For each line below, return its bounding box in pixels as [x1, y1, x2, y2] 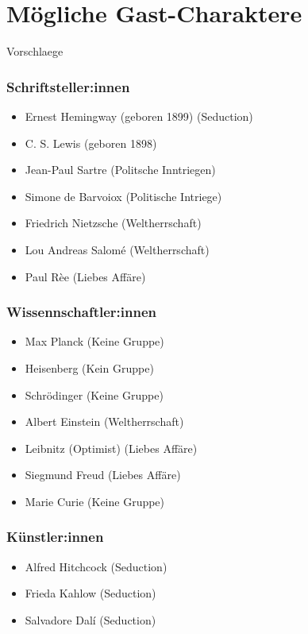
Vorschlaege [6, 43, 64, 60]
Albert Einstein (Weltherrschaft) [25, 413, 184, 430]
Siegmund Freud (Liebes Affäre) [25, 466, 181, 483]
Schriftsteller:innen [6, 76, 130, 96]
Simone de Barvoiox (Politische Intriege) [25, 187, 222, 204]
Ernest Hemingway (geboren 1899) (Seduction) [25, 107, 253, 124]
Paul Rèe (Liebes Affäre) [25, 268, 146, 284]
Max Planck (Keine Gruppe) [25, 333, 164, 350]
